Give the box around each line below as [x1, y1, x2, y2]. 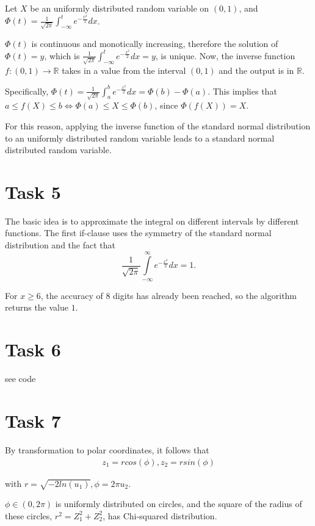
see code [5, 372, 36, 385]
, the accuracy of [40, 289, 103, 301]
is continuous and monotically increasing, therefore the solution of [31, 37, 278, 49]
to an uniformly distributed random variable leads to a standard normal [5, 131, 275, 144]
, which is [44, 49, 80, 62]
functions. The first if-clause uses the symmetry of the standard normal [5, 226, 272, 239]
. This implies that [208, 84, 277, 97]
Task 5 [5, 179, 61, 204]
